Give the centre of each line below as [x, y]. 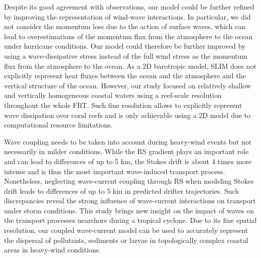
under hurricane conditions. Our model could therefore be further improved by [125, 46]
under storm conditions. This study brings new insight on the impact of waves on [129, 210]
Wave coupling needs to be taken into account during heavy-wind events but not [128, 141]
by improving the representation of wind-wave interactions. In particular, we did [127, 16]
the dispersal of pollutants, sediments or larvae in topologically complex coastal [126, 240]
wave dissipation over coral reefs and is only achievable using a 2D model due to [127, 115]
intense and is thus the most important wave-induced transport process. [115, 171]
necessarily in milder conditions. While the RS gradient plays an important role [126, 151]
